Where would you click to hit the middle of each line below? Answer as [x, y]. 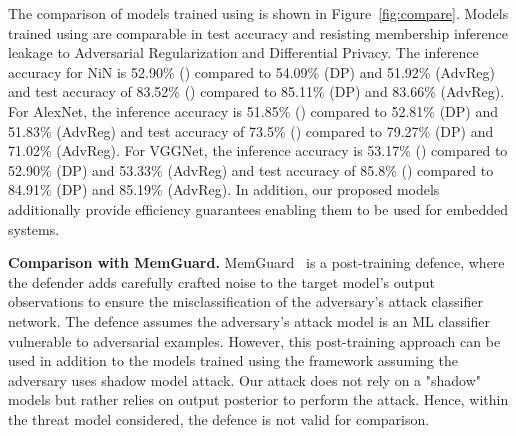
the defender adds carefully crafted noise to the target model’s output [222, 281]
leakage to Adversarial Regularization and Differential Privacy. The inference [243, 52]
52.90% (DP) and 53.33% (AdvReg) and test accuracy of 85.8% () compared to [251, 169]
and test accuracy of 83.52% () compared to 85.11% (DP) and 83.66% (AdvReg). [256, 91]
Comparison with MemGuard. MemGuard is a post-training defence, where [256, 262]
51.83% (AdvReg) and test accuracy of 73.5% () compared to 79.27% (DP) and [251, 130]
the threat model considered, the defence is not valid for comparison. [219, 418]
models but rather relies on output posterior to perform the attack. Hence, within [258, 399]
